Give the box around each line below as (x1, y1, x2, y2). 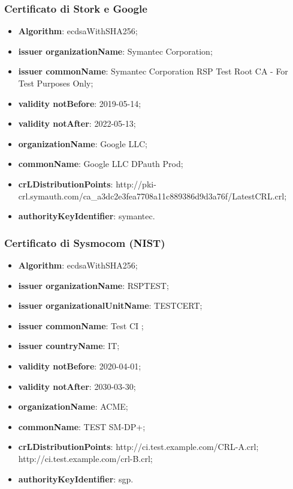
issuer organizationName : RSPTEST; (18, 279, 169, 291)
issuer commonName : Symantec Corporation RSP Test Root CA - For (18, 65, 288, 77)
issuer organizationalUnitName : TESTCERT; (18, 299, 203, 312)
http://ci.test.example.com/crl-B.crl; (18, 452, 153, 464)
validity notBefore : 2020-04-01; (18, 359, 141, 372)
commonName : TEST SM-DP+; (18, 420, 146, 433)
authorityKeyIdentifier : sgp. (18, 472, 134, 485)
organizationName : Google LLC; (18, 137, 147, 150)
